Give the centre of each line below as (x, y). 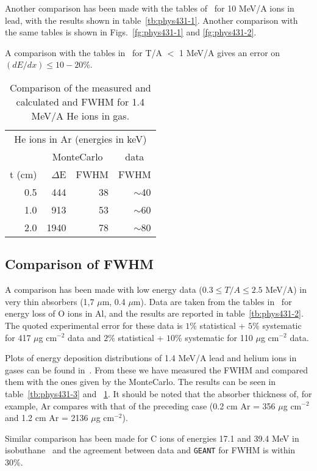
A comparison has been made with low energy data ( (104, 289)
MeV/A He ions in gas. (80, 115)
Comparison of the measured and (80, 87)
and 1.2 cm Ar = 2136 (47, 418)
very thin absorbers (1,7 (50, 301)
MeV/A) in (286, 289)
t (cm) (23, 174)
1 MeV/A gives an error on (230, 52)
